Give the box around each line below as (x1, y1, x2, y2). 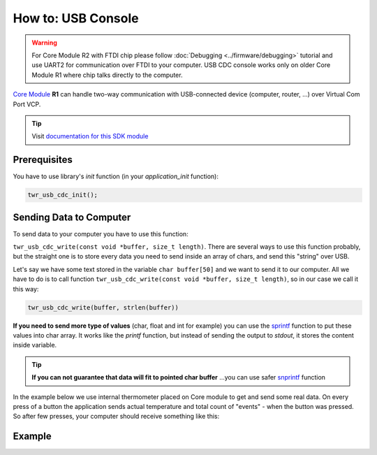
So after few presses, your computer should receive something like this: (13, 412, 220, 421)
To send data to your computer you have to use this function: (13, 229, 188, 238)
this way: (13, 284, 39, 293)
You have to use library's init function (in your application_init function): (13, 172, 219, 181)
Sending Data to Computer (13, 211, 131, 223)
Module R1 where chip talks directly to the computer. (31, 71, 183, 79)
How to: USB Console (13, 10, 139, 26)
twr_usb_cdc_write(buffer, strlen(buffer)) (27, 303, 179, 311)
